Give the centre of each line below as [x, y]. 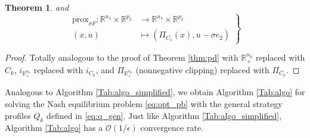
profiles [18, 115]
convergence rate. [172, 128]
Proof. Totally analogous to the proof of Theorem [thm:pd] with [122, 57]
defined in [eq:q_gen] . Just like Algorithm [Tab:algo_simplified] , [164, 115]
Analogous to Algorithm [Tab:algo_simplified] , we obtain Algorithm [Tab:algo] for [155, 92]
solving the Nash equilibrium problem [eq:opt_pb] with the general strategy [144, 103]
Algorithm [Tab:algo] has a [54, 128]
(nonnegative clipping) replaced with [202, 69]
